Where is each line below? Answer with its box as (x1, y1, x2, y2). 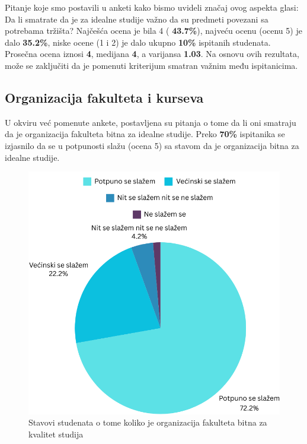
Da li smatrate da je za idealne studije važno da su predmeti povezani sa (5, 12, 268, 25)
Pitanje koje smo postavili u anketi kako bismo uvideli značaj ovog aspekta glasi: (5, 1, 299, 13)
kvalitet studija (28, 427, 84, 440)
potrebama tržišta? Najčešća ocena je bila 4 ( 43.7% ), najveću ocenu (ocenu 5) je (5, 24, 302, 37)
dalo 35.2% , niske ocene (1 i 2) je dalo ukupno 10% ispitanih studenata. (5, 36, 271, 48)
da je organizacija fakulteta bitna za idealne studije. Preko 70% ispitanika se (5, 128, 285, 140)
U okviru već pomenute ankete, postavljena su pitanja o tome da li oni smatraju (5, 116, 296, 128)
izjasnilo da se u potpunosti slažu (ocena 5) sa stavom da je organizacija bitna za (5, 139, 299, 151)
